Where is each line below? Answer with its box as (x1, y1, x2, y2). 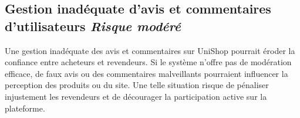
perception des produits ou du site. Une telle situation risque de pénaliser (5, 79, 269, 91)
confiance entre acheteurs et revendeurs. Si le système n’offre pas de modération (5, 56, 292, 68)
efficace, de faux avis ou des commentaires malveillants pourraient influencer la (5, 67, 288, 79)
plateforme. (5, 102, 45, 114)
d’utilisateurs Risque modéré (5, 16, 181, 35)
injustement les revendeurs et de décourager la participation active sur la (5, 90, 267, 102)
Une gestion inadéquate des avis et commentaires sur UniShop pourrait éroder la (5, 44, 295, 56)
